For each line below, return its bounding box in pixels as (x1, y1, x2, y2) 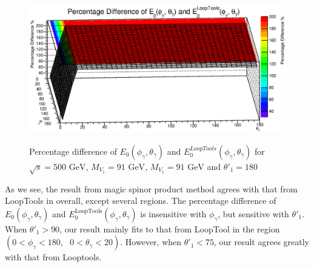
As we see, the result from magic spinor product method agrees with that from (5, 182, 298, 195)
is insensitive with (140, 207, 207, 220)
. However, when (120, 235, 182, 248)
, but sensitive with (218, 207, 289, 220)
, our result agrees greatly (213, 235, 310, 248)
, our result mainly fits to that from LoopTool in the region (59, 222, 280, 235)
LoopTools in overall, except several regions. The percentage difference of (5, 194, 276, 207)
